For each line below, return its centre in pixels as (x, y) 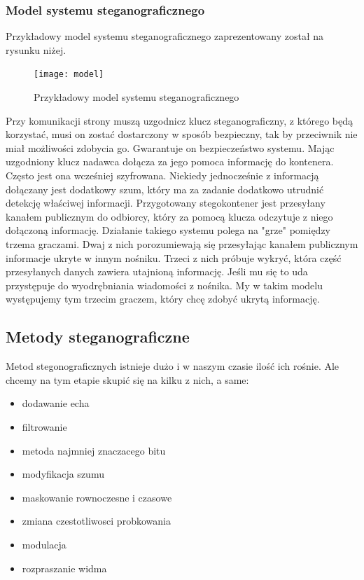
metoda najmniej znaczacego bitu (94, 450)
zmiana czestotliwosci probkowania (96, 521)
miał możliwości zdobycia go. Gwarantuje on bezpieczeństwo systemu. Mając (170, 147)
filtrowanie (44, 426)
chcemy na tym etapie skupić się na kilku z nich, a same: (127, 379)
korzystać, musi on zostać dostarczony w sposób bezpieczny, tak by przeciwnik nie (182, 134)
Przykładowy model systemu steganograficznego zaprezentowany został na (165, 36)
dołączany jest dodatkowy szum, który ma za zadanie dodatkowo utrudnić (165, 189)
